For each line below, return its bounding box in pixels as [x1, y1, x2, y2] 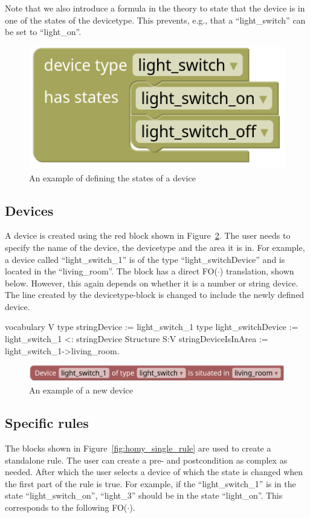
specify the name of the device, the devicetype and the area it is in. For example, [5, 241, 305, 253]
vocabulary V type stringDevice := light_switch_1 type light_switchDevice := [5, 320, 299, 333]
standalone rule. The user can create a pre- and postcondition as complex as [5, 453, 288, 466]
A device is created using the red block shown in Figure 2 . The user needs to [5, 229, 291, 242]
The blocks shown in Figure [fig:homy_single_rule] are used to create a [5, 442, 271, 455]
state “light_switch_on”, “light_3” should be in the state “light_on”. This [5, 489, 283, 502]
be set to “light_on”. [5, 25, 82, 38]
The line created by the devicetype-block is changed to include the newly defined [5, 288, 305, 301]
